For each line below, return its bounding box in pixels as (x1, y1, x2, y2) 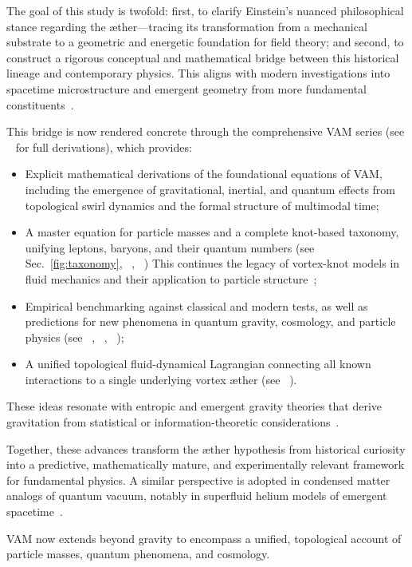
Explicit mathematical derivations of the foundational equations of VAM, (25, 165, 383, 182)
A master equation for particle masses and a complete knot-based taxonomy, (25, 224, 399, 240)
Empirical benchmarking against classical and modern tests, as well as (25, 297, 368, 314)
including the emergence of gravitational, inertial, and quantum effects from (25, 180, 395, 197)
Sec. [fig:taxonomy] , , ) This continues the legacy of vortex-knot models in (25, 255, 400, 272)
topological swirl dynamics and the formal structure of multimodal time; (25, 196, 379, 213)
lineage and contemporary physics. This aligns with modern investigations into (6, 65, 390, 81)
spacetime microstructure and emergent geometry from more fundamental (6, 80, 367, 97)
